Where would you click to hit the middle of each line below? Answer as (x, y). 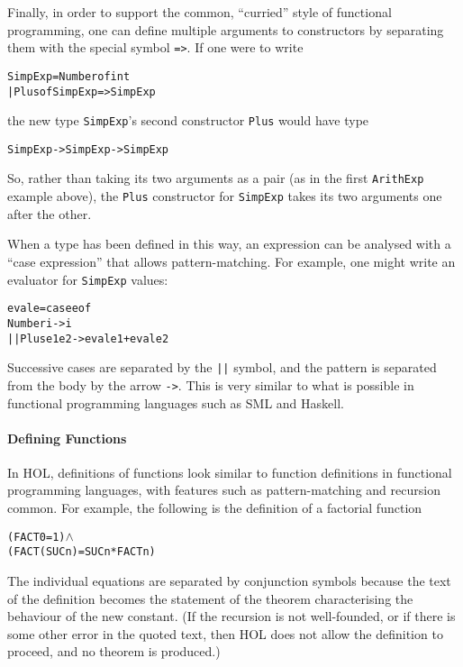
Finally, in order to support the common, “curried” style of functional (200, 12)
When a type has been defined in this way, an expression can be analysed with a (229, 244)
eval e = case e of (50, 309)
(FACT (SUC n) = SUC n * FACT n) (82, 552)
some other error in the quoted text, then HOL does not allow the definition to (225, 633)
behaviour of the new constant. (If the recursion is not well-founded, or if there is (231, 616)
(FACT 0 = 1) (36, 537)
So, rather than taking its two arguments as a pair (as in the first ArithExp (216, 178)
